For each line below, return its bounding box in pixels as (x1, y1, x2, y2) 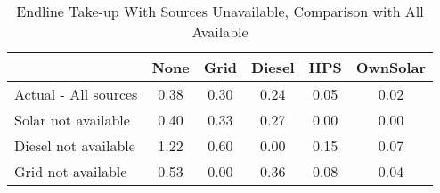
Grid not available (14, 161, 127, 181)
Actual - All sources (14, 84, 138, 104)
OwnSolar (355, 57, 427, 77)
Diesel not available (14, 135, 135, 156)
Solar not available (14, 109, 130, 130)
